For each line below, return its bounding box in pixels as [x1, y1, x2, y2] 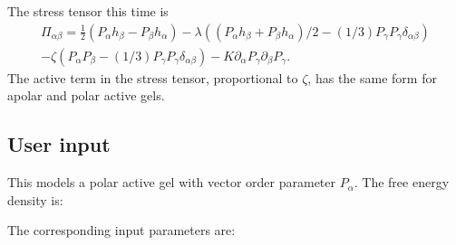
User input [7, 130, 111, 158]
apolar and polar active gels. [7, 86, 165, 105]
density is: [7, 190, 63, 209]
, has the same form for [307, 68, 437, 87]
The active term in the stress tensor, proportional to [7, 68, 298, 87]
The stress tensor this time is [7, 2, 169, 20]
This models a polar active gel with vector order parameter [7, 173, 336, 192]
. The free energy [354, 173, 450, 192]
